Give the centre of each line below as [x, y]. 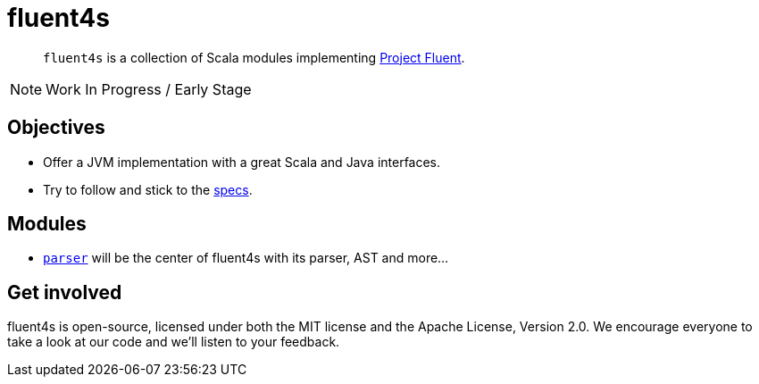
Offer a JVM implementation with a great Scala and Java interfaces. [242, 162]
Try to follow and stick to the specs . [148, 189]
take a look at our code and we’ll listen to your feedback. [174, 342]
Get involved [65, 292]
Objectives [56, 128]
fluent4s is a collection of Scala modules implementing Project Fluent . [254, 57]
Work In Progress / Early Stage [149, 89]
